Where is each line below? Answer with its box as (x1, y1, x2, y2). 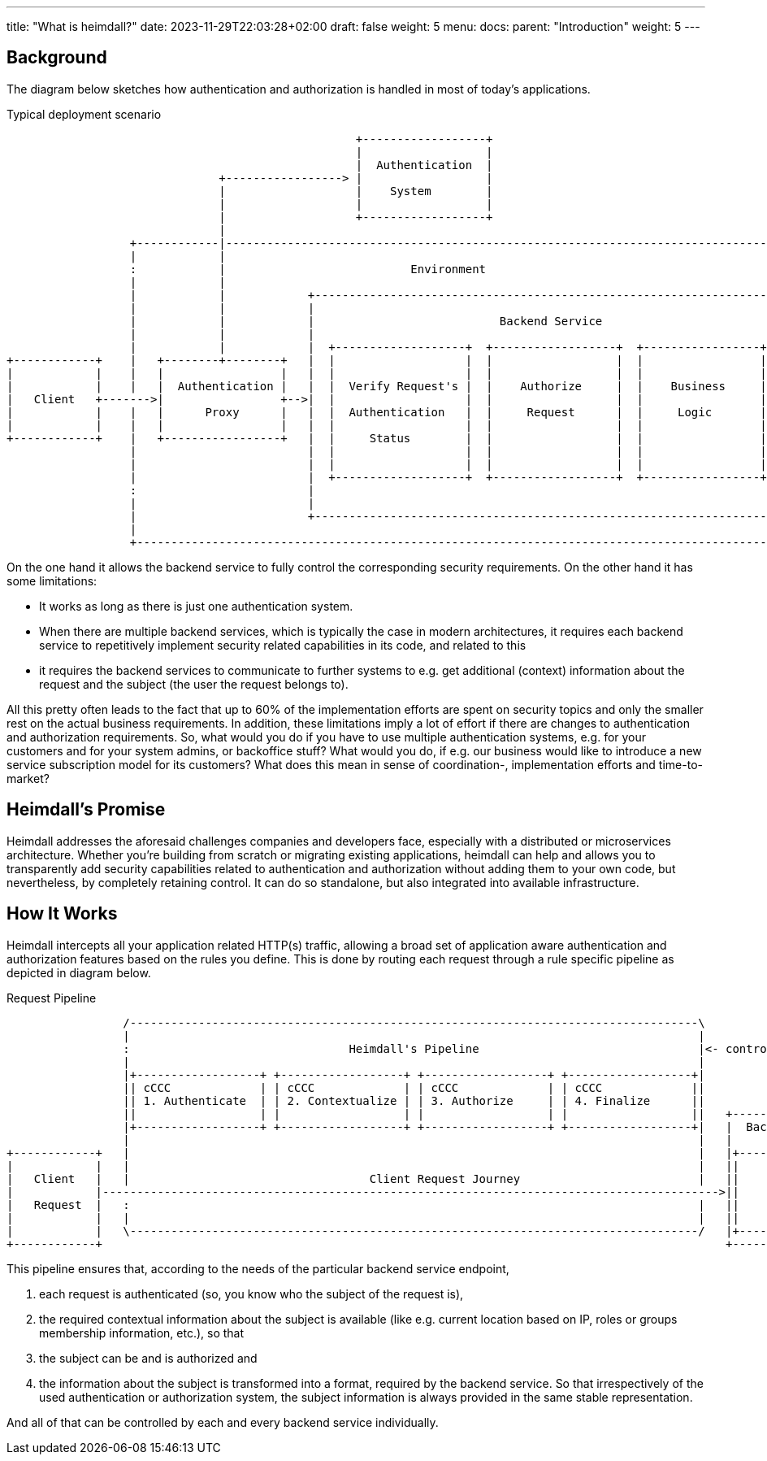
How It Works (6, 903, 118, 924)
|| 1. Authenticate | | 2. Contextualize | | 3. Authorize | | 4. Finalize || (123, 1094, 705, 1107)
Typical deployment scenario (6, 107, 162, 121)
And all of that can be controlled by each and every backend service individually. (6, 1415, 439, 1429)
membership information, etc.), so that (39, 1325, 245, 1340)
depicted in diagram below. (6, 965, 151, 980)
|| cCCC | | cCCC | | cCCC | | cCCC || (123, 1081, 705, 1094)
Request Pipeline (6, 990, 97, 1005)
